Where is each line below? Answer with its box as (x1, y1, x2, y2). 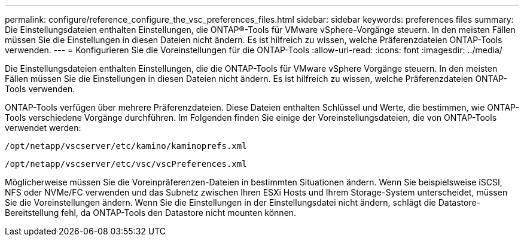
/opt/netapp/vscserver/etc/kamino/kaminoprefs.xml (5, 141, 247, 151)
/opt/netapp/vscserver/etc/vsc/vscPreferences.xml (5, 159, 247, 169)
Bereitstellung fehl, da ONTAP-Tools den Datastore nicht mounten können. (5, 208, 297, 218)
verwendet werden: (5, 123, 81, 133)
